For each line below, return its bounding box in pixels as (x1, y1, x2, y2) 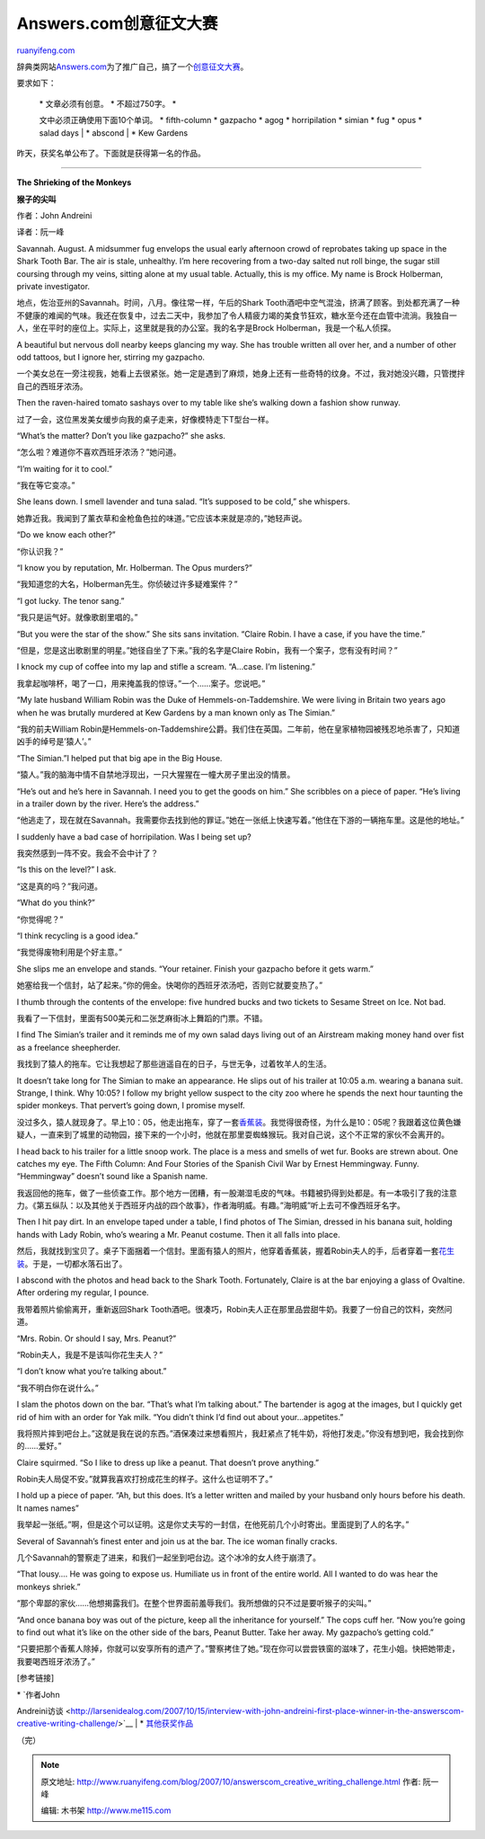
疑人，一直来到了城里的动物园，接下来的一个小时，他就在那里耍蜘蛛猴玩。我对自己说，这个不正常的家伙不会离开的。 (16, 1129, 449, 1141)
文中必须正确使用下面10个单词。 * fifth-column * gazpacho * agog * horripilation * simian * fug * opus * (39, 115, 422, 126)
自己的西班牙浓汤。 (16, 380, 88, 391)
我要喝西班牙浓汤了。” (16, 1656, 96, 1666)
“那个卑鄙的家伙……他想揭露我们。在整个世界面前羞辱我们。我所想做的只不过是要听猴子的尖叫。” (16, 1598, 372, 1609)
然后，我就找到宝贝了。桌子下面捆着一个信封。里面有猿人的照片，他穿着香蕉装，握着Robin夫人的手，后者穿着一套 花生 (16, 1246, 455, 1257)
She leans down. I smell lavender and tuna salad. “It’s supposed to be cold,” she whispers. (16, 496, 350, 507)
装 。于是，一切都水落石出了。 (16, 1258, 128, 1269)
